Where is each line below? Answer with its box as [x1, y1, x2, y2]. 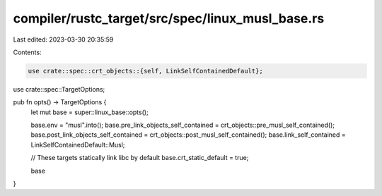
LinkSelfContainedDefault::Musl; [30, 140, 125, 149]
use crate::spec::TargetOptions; [13, 85, 105, 93]
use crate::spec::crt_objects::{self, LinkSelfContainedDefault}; [28, 67, 263, 75]
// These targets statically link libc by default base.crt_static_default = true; [30, 154, 249, 162]
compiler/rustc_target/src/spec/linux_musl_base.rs [13, 11, 325, 26]
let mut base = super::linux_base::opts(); [30, 108, 149, 116]
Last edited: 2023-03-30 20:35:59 [13, 35, 114, 44]
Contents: [13, 48, 42, 56]
